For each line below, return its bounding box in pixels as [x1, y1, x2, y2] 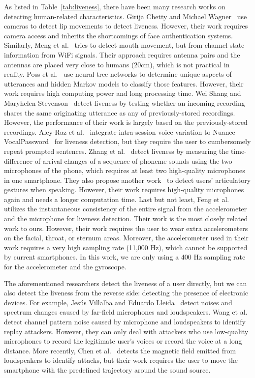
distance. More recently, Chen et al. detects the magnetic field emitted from [4, 345, 236, 355]
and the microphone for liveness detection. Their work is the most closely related [4, 213, 248, 224]
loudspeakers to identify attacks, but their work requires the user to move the [4, 355, 238, 365]
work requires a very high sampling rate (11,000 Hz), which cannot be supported [4, 242, 248, 252]
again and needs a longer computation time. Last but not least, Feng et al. [4, 194, 229, 204]
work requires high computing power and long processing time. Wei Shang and [4, 88, 241, 98]
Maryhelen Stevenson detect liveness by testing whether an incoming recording [4, 97, 245, 108]
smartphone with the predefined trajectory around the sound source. [4, 364, 211, 375]
